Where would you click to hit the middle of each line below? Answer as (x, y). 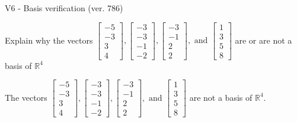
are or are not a (264, 40)
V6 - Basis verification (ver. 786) (64, 8)
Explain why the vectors (49, 40)
